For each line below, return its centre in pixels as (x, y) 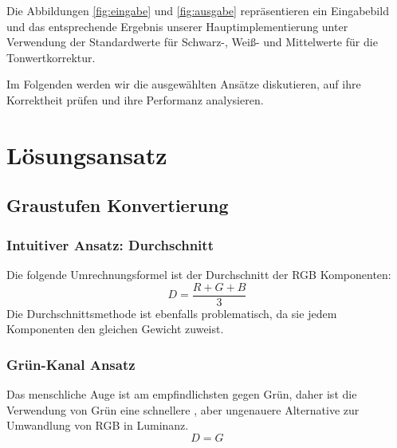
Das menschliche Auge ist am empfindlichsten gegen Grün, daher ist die (182, 394)
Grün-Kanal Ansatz (71, 364)
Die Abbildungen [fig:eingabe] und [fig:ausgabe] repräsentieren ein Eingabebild (198, 10)
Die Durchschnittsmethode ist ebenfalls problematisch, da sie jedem (172, 313)
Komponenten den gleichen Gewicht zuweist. (115, 329)
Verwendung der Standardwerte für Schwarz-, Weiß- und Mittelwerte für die (192, 42)
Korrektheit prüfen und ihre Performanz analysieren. (135, 99)
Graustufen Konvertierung (118, 205)
